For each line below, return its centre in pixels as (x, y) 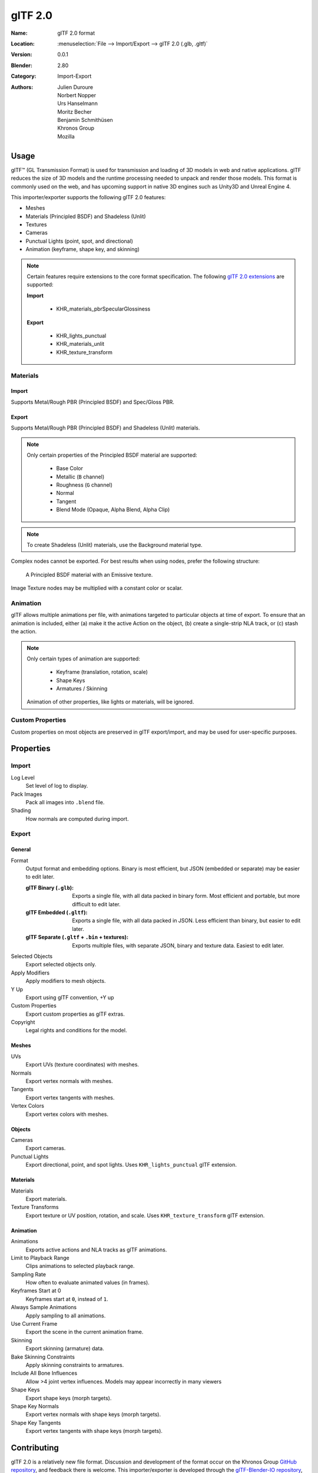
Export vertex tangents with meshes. (70, 1097)
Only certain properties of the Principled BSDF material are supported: (112, 455)
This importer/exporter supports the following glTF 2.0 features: (88, 197)
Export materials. (46, 1198)
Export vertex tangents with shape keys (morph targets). (94, 1431)
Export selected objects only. (61, 965)
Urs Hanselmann (78, 104)
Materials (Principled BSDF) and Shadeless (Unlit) (86, 216)
